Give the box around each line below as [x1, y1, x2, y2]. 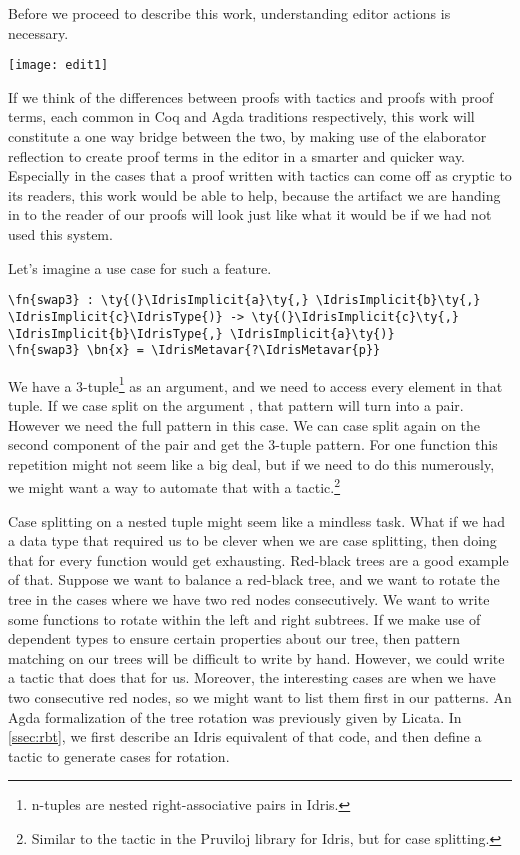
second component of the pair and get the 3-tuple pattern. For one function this [8, 434, 498, 455]
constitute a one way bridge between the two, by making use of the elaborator [8, 126, 487, 147]
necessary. [8, 22, 69, 43]
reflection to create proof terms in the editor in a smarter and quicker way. [8, 145, 466, 166]
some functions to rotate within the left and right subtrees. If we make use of [8, 608, 481, 629]
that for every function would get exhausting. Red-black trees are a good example [8, 549, 509, 570]
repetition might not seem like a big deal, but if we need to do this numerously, [8, 453, 495, 474]
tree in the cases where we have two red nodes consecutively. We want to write [8, 589, 490, 610]
